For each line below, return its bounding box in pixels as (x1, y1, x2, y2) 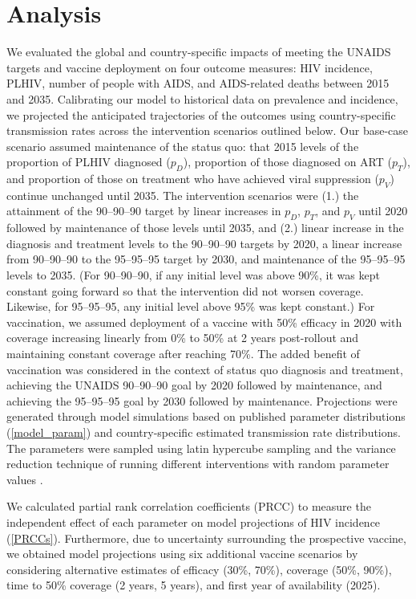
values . (6, 471, 43, 487)
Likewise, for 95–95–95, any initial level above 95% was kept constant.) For (6, 298, 375, 315)
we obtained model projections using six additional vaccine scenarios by (6, 545, 358, 562)
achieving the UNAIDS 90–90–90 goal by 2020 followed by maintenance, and (6, 377, 382, 393)
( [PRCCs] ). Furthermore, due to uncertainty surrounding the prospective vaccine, (6, 529, 406, 546)
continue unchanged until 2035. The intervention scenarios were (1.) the (6, 186, 359, 203)
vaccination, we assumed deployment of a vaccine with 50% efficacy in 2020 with (6, 313, 402, 330)
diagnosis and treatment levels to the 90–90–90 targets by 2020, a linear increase (6, 234, 402, 251)
